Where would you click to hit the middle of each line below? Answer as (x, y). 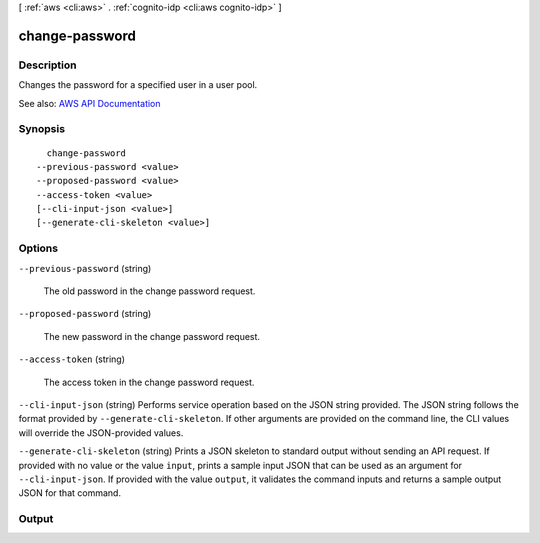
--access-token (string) (71, 359)
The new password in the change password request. (151, 336)
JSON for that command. (70, 493)
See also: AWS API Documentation (89, 103)
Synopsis (41, 129)
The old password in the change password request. (149, 291)
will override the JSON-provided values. (101, 432)
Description (47, 65)
